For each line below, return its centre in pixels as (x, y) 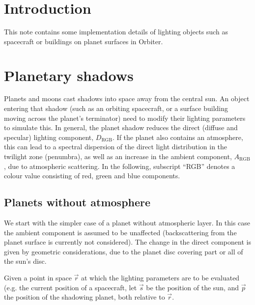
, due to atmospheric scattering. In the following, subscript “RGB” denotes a (120, 166)
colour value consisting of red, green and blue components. (92, 176)
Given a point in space (38, 277)
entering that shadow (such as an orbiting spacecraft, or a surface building (116, 108)
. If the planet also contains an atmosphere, (178, 137)
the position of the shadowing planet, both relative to (85, 297)
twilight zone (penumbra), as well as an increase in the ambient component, (118, 156)
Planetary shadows (69, 75)
